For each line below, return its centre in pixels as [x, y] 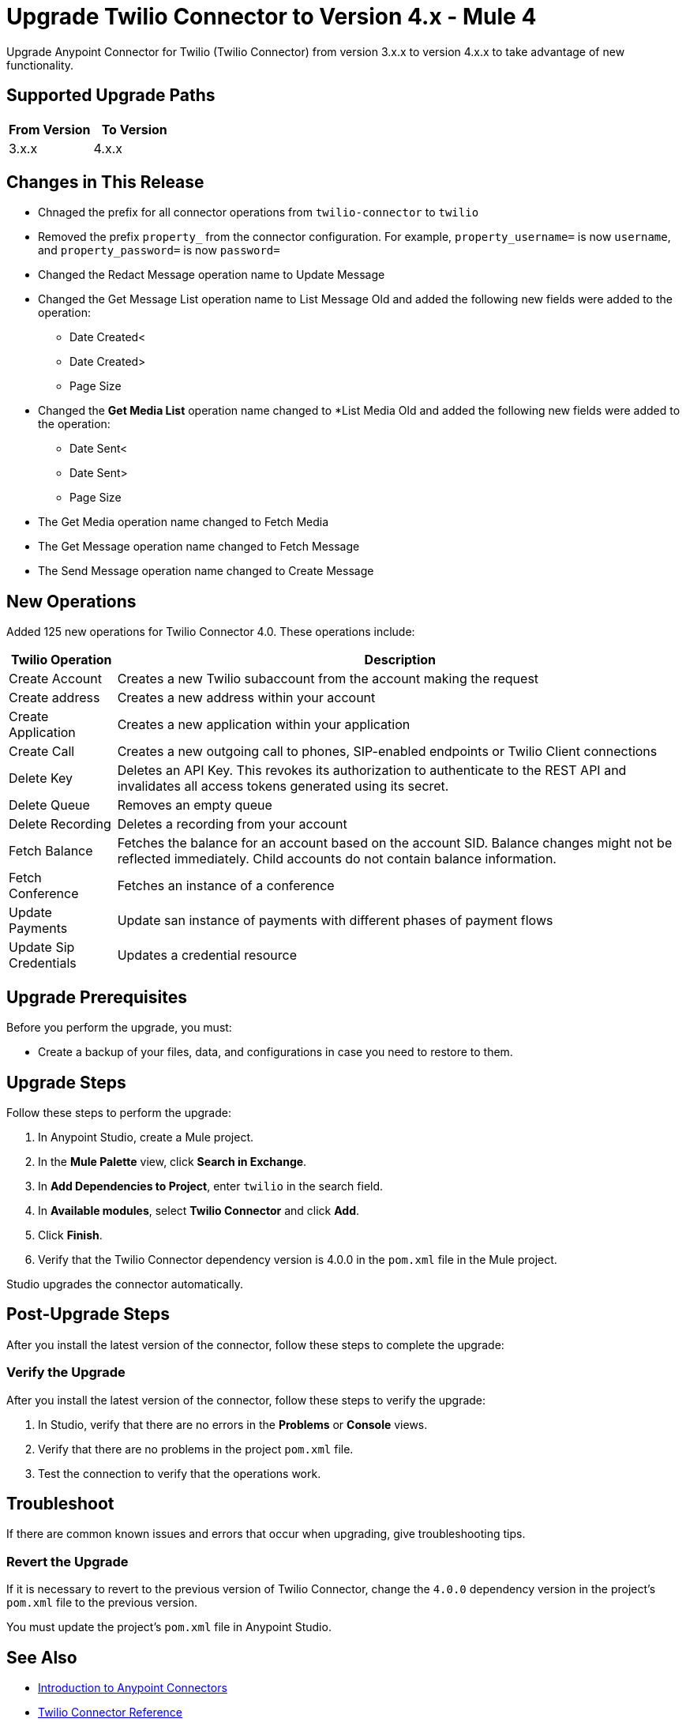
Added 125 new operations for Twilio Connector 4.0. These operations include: [211, 632]
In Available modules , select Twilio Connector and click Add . [199, 1210]
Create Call [42, 752]
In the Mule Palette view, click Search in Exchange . [172, 1161]
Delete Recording [60, 824]
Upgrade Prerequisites [97, 997]
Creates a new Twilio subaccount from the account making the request [328, 679]
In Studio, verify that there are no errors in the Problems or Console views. [233, 1424]
